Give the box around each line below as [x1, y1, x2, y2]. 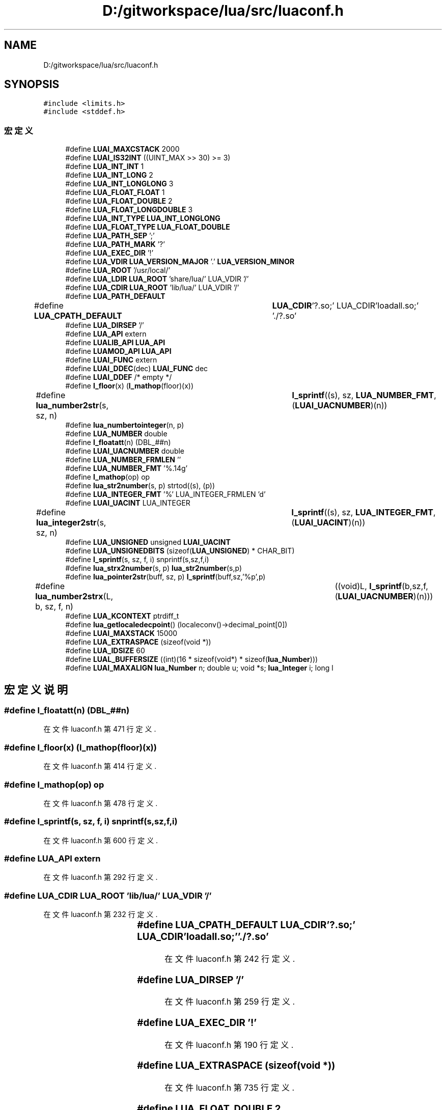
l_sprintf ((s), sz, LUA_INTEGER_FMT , [291, 507, 436, 518]
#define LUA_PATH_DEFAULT [65, 292, 165, 301]
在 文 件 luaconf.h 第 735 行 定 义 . [164, 1083, 294, 1093]
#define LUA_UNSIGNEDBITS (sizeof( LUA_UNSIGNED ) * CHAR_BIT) [65, 546, 295, 556]
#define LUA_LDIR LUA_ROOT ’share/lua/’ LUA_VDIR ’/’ [65, 274, 249, 284]
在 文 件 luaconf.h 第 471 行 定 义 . [43, 725, 156, 734]
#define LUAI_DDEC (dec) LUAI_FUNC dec [65, 364, 208, 373]
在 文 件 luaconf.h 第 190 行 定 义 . [164, 1039, 294, 1050]
